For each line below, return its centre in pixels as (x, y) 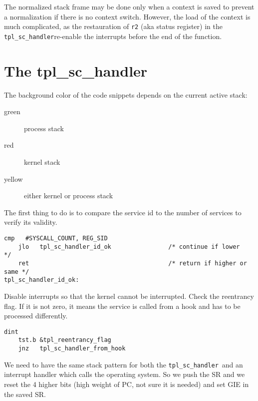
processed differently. (36, 316)
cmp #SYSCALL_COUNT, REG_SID (56, 238)
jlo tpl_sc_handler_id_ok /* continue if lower (129, 247)
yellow (13, 178)
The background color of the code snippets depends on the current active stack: (126, 94)
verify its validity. (31, 222)
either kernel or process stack (69, 195)
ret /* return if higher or (132, 263)
